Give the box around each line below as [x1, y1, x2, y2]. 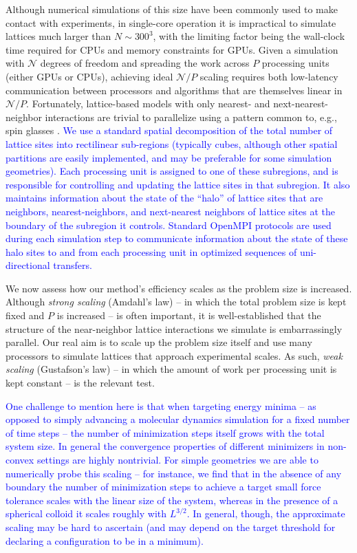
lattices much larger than [6, 29, 111, 43]
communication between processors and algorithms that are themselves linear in [6, 83, 343, 97]
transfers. [53, 258, 92, 272]
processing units [261, 56, 329, 70]
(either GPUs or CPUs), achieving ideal [6, 69, 173, 83]
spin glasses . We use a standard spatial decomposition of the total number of [6, 123, 333, 138]
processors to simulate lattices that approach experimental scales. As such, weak [6, 348, 343, 362]
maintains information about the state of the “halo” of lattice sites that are [6, 191, 323, 205]
